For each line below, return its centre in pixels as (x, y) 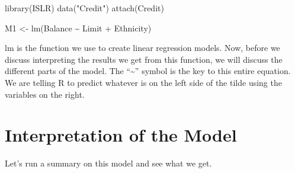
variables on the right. (45, 94)
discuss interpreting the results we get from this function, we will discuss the (144, 59)
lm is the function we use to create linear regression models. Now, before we (142, 48)
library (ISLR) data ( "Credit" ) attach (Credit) (84, 8)
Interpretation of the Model (121, 135)
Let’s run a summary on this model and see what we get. (108, 163)
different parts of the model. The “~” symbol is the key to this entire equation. (148, 71)
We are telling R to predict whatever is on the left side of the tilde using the (143, 82)
